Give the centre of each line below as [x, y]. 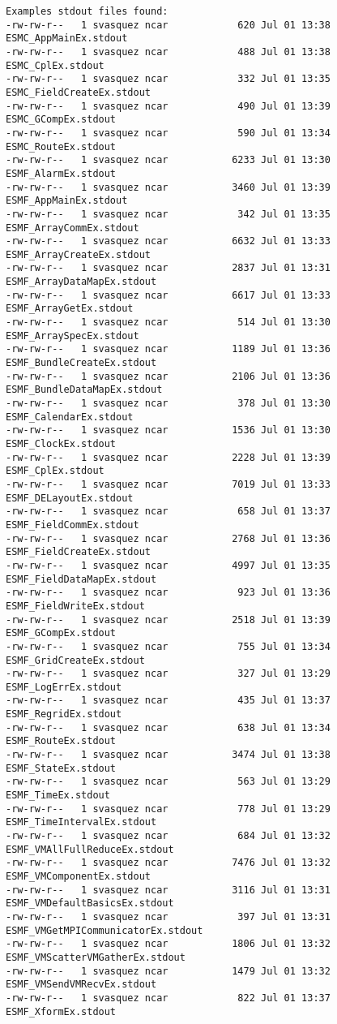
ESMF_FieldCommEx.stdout [73, 525]
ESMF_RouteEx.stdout [61, 741]
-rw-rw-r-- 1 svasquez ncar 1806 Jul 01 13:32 [168, 944]
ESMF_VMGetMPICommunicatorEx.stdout [105, 930]
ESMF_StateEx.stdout [61, 768]
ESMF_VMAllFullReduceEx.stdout [90, 849]
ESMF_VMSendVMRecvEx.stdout [81, 985]
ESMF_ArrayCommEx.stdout [73, 228]
